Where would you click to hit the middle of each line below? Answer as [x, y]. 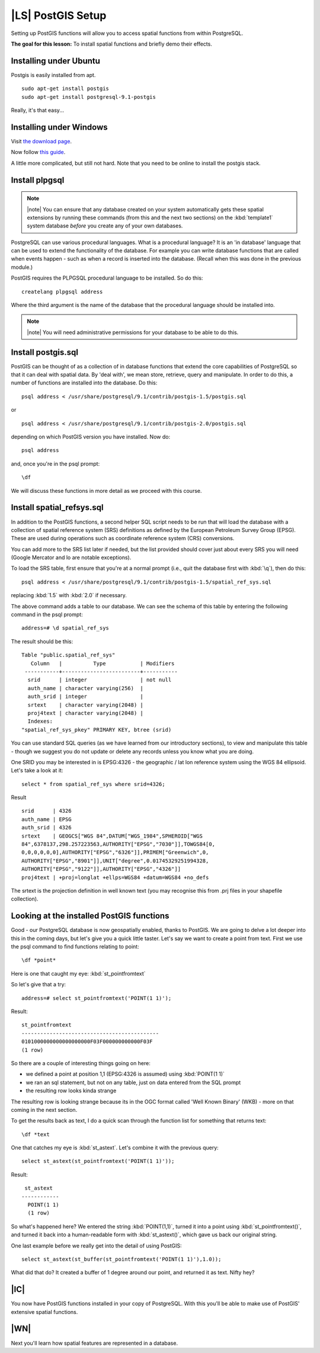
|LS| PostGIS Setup [59, 15]
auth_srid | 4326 [47, 828]
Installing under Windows [59, 127]
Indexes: [40, 722]
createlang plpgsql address [62, 291]
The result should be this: [42, 641]
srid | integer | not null [100, 680]
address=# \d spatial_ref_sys [65, 628]
